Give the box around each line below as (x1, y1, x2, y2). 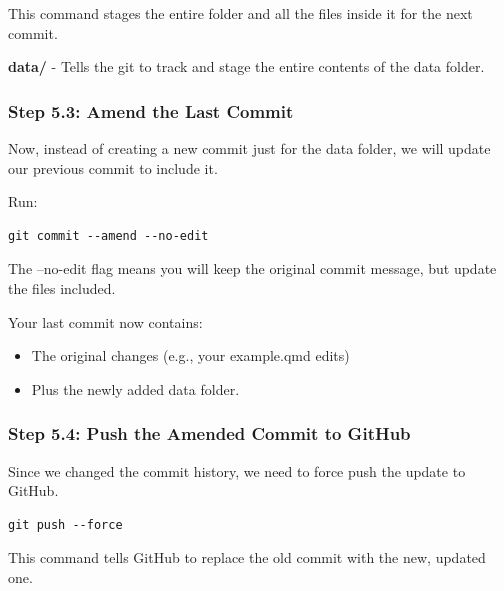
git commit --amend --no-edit (8, 228, 209, 243)
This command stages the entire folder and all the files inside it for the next (8, 3, 473, 23)
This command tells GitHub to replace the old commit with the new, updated (8, 547, 486, 568)
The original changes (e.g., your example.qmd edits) (31, 345, 350, 366)
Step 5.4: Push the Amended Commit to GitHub (8, 421, 411, 446)
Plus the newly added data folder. (31, 378, 240, 399)
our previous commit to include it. (8, 157, 218, 178)
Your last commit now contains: (8, 311, 203, 332)
